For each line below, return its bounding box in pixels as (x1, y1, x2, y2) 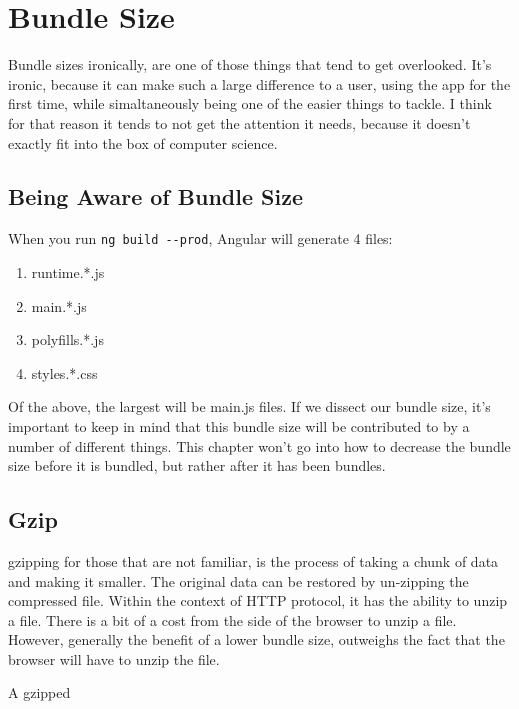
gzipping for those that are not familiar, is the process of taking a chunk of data (8, 550, 499, 571)
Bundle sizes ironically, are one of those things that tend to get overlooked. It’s (8, 54, 492, 75)
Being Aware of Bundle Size (8, 181, 303, 212)
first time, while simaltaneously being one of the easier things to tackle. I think (8, 93, 492, 114)
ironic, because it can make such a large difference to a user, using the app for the (8, 73, 511, 94)
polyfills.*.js (31, 329, 104, 350)
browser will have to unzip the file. (8, 648, 220, 669)
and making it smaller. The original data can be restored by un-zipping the (8, 570, 469, 591)
